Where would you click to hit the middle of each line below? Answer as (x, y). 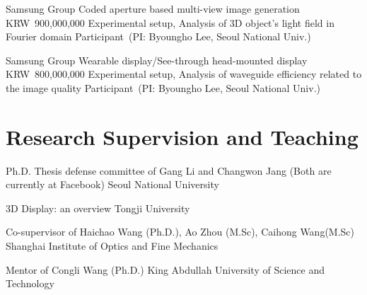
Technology (30, 283)
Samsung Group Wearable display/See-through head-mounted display (157, 60)
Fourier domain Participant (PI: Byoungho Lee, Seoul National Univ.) (158, 36)
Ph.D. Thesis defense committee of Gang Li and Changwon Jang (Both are (169, 170)
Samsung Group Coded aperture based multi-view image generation (153, 8)
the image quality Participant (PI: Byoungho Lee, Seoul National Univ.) (163, 87)
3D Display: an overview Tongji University (98, 208)
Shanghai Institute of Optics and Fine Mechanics (112, 246)
